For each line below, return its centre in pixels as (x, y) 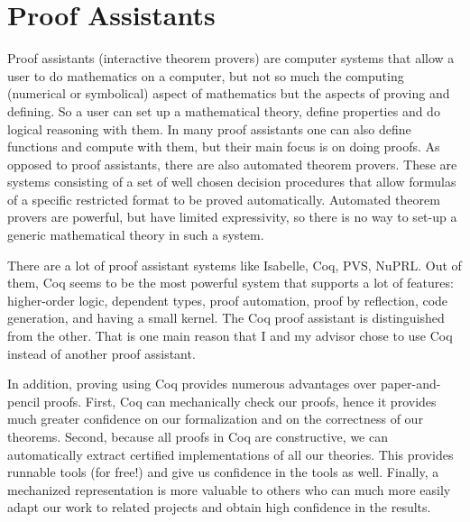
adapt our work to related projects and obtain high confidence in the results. (219, 507)
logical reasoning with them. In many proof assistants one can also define (209, 128)
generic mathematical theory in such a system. (136, 235)
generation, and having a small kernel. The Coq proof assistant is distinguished (226, 318)
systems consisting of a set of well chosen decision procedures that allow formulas (232, 182)
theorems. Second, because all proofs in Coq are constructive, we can (198, 436)
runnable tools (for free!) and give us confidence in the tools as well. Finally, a (223, 472)
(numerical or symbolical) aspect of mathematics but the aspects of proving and (229, 93)
